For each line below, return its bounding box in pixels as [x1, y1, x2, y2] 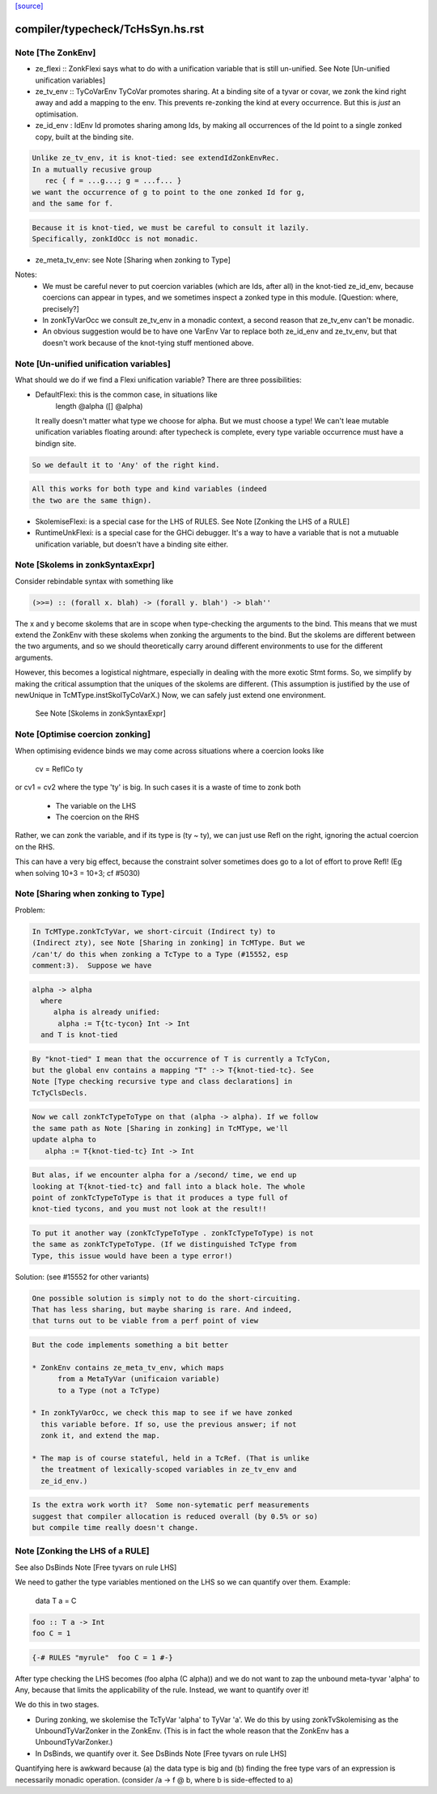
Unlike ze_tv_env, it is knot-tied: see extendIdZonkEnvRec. [32, 154, 280, 163]
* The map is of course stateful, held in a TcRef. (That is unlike [32, 1453, 310, 1463]
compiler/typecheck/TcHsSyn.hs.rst [15, 22, 205, 36]
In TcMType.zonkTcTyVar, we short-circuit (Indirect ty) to [32, 927, 276, 936]
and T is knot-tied [40, 1031, 118, 1039]
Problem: [15, 905, 45, 915]
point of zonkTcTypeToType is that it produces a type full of [32, 1192, 289, 1202]
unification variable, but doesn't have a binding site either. [35, 539, 229, 549]
